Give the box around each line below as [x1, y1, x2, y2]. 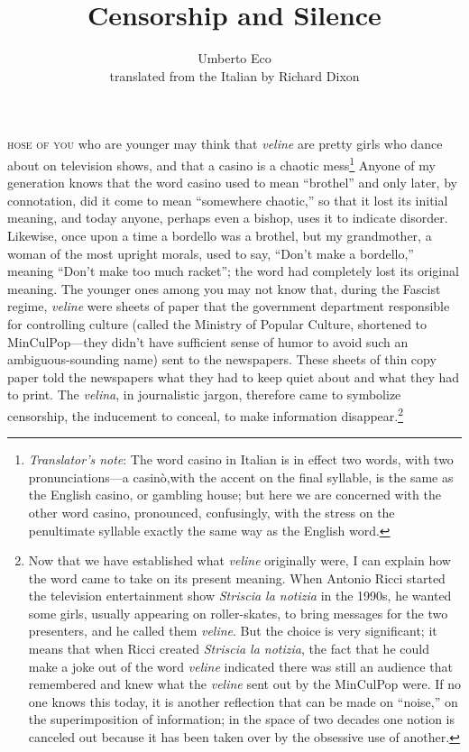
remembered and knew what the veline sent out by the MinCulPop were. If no [28, 674, 461, 693]
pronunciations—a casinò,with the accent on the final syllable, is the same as [28, 467, 454, 486]
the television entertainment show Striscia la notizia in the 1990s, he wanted [28, 586, 452, 605]
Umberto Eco [198, 49, 271, 68]
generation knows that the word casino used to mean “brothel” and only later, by [7, 173, 457, 192]
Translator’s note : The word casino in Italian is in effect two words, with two [28, 450, 454, 469]
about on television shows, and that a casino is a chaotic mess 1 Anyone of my [7, 152, 436, 174]
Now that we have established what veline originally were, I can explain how [28, 551, 451, 570]
